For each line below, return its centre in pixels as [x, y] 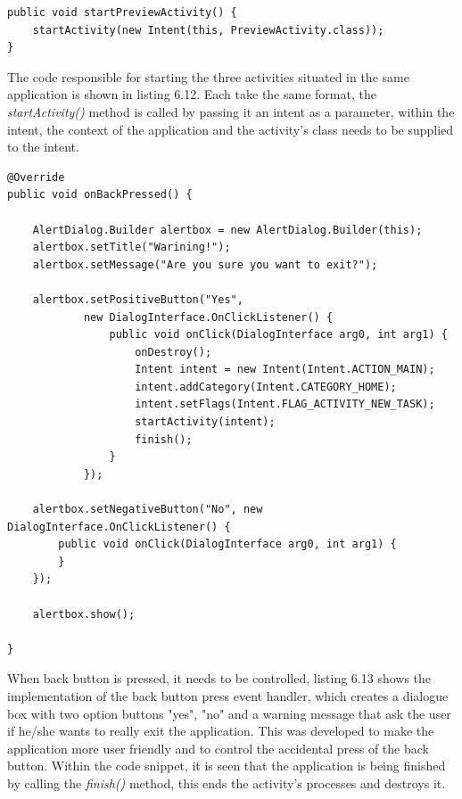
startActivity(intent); [205, 422]
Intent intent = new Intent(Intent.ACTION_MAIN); [285, 370]
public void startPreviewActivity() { [122, 12]
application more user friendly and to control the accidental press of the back [218, 748]
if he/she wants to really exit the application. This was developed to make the [221, 731]
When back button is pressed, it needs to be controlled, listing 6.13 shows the [219, 678]
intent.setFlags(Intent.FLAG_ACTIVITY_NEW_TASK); [285, 404]
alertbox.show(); [84, 614]
